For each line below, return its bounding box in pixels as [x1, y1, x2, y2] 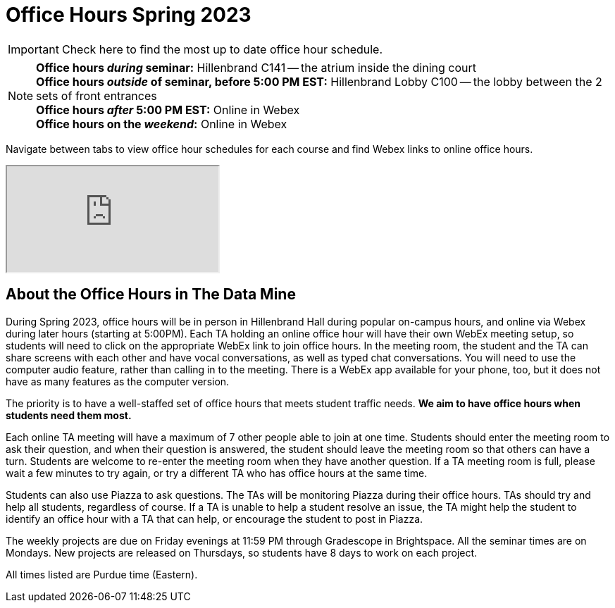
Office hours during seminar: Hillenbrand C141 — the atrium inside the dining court [36, 60, 476, 75]
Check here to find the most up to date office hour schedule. [61, 42, 383, 56]
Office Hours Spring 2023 [6, 3, 251, 27]
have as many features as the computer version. [6, 375, 230, 387]
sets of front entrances [36, 88, 157, 103]
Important [8, 42, 59, 56]
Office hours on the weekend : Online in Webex [36, 116, 287, 131]
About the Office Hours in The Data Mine [6, 285, 296, 304]
